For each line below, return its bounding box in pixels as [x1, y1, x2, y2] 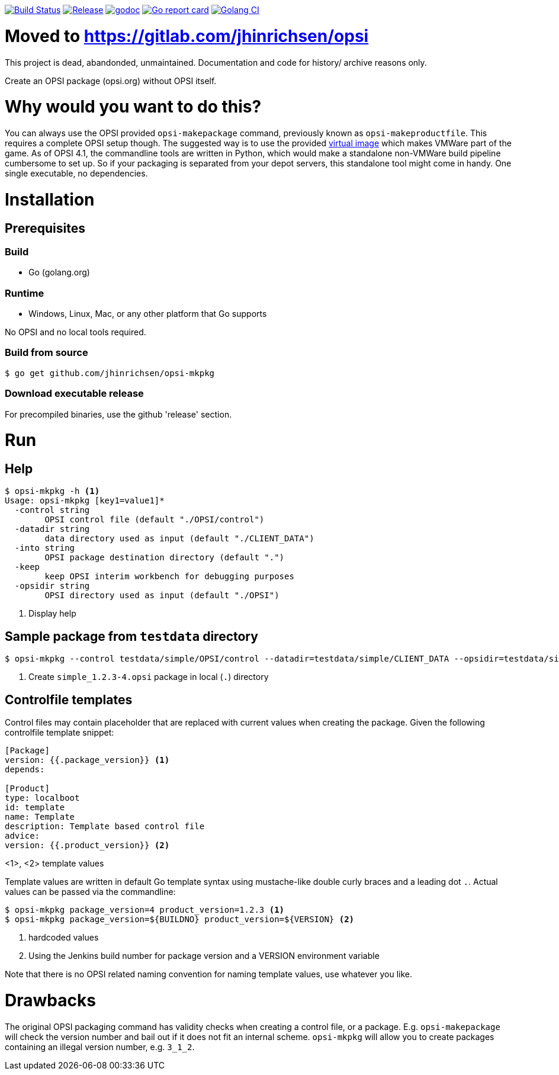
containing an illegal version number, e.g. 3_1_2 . [5, 1041, 195, 1052]
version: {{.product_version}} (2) [5, 840, 170, 851]
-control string [14, 505, 90, 515]
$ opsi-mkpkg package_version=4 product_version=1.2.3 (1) [5, 905, 285, 915]
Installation [5, 189, 95, 210]
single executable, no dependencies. [5, 168, 148, 178]
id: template [5, 803, 65, 813]
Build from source [5, 346, 88, 359]
